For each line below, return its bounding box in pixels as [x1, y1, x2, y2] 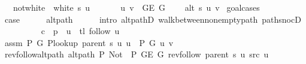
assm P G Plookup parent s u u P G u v [4, 36, 174, 48]
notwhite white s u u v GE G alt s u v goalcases [13, 1, 260, 13]
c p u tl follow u [41, 25, 120, 37]
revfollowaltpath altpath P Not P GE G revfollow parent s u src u [4, 48, 269, 60]
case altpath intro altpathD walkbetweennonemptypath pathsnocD [4, 13, 301, 25]
